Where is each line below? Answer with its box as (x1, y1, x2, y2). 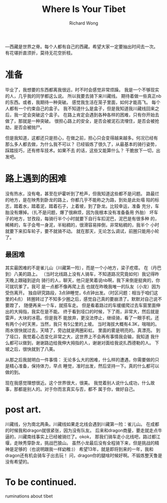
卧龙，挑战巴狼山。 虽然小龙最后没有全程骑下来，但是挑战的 (31, 439, 155, 446)
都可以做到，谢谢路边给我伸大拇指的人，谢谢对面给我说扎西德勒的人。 (9, 339, 154, 346)
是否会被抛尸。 (13, 124, 45, 130)
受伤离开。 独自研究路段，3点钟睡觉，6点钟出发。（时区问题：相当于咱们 (5, 289, 154, 296)
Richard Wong (69, 20, 99, 26)
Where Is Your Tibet (41, 4, 126, 15)
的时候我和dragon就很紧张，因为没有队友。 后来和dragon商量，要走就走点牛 (5, 427, 163, 433)
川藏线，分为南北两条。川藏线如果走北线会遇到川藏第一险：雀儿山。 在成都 (5, 421, 160, 427)
